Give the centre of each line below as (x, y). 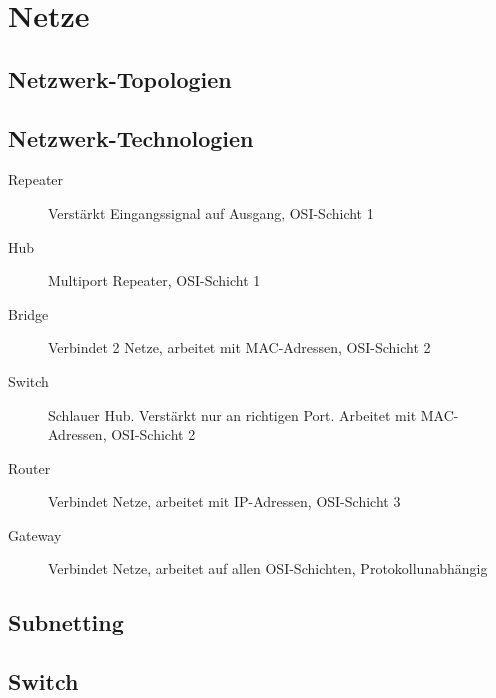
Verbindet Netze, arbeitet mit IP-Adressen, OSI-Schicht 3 (224, 501)
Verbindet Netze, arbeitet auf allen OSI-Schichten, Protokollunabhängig (268, 568)
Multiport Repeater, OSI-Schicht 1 (154, 280)
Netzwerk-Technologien (131, 137)
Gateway (35, 534)
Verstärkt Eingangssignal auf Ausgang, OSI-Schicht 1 (211, 212)
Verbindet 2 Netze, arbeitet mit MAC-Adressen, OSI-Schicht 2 (239, 347)
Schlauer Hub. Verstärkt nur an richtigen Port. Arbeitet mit (232, 414)
